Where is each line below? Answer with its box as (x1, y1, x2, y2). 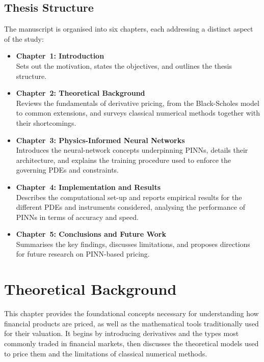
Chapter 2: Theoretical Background (16, 88, 145, 98)
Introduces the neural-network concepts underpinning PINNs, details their (16, 145, 248, 155)
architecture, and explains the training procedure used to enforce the (16, 154, 231, 165)
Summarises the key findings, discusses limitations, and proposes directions (16, 238, 250, 249)
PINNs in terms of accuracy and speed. (16, 211, 139, 222)
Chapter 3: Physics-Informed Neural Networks (16, 134, 185, 145)
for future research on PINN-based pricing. (16, 248, 150, 259)
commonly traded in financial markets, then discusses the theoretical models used (4, 338, 259, 348)
